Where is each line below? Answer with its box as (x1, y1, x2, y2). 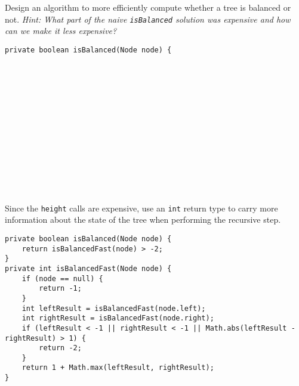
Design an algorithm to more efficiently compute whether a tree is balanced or (5, 1, 291, 13)
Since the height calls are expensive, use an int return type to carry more (5, 201, 278, 214)
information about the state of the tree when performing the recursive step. (5, 213, 281, 226)
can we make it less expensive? (5, 24, 117, 37)
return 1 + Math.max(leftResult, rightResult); (21, 363, 214, 372)
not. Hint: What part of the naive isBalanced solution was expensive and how (5, 13, 291, 25)
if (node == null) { (21, 274, 103, 283)
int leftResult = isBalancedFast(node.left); (21, 304, 206, 313)
